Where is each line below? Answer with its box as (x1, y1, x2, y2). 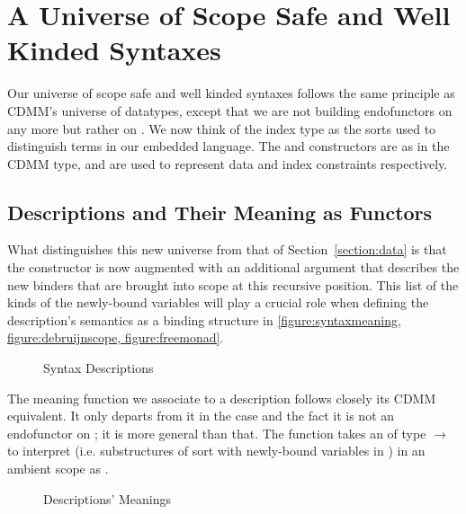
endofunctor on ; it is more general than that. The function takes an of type (7, 423, 426, 442)
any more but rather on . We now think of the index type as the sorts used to (7, 119, 436, 137)
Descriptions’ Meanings (43, 489, 172, 508)
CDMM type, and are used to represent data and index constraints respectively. (7, 154, 448, 173)
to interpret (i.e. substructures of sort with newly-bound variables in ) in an (7, 441, 426, 460)
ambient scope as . (7, 459, 109, 478)
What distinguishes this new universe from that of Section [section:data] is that (7, 240, 447, 259)
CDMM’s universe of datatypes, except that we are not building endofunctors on (7, 101, 453, 120)
